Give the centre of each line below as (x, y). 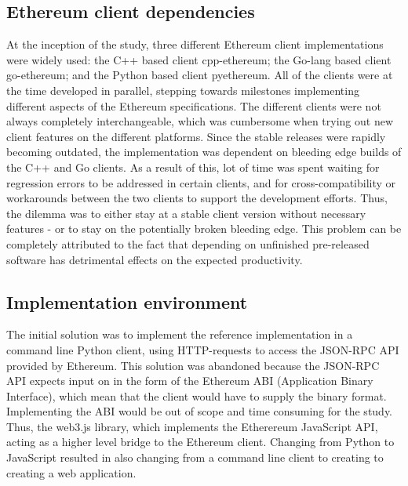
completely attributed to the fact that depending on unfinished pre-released (188, 243)
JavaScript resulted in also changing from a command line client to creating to (195, 457)
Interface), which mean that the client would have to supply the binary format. (197, 395)
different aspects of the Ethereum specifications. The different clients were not (194, 105)
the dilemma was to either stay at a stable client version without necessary (186, 213)
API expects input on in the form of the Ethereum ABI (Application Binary (190, 381)
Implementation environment (127, 301)
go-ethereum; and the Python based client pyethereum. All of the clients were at (200, 75)
